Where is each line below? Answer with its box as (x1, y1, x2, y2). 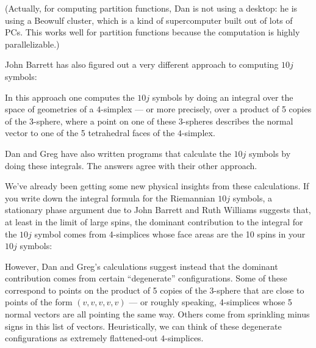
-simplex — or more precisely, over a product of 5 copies (101, 103, 312, 115)
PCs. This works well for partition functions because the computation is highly (5, 26, 300, 38)
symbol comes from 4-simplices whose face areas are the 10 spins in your (34, 227, 306, 240)
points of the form (5, 295, 73, 308)
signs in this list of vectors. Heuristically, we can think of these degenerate (5, 319, 282, 332)
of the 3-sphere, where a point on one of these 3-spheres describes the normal (5, 114, 293, 127)
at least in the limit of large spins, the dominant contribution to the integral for (5, 215, 303, 228)
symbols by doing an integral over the (152, 90, 293, 103)
